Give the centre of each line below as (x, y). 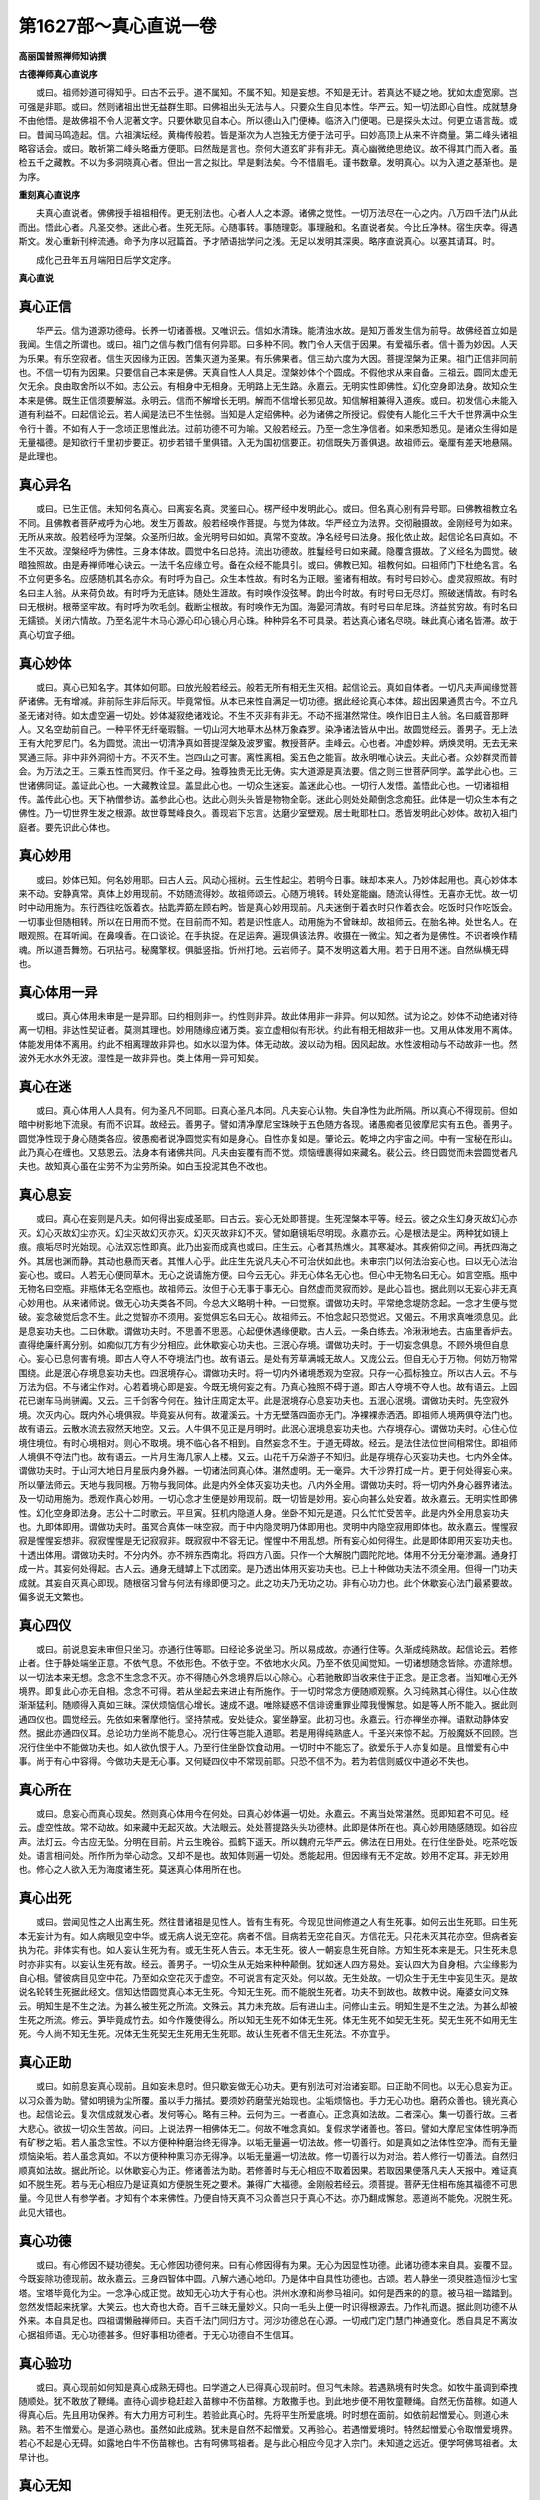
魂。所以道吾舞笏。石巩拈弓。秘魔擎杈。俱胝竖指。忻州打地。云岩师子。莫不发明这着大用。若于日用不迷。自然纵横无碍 (263, 949)
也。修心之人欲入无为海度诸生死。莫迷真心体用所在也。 (132, 1869)
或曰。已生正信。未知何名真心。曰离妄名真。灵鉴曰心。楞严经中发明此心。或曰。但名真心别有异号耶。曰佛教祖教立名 (276, 509)
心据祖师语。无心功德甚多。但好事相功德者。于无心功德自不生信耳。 (158, 2334)
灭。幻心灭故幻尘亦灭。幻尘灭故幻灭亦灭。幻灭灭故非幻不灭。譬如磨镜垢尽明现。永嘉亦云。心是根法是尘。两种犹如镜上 (263, 1232)
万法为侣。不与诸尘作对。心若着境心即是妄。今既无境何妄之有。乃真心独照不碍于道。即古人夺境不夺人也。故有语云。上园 (268, 1387)
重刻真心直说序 (49, 195)
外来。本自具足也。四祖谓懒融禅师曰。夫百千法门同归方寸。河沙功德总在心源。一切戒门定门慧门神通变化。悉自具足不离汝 (268, 2321)
